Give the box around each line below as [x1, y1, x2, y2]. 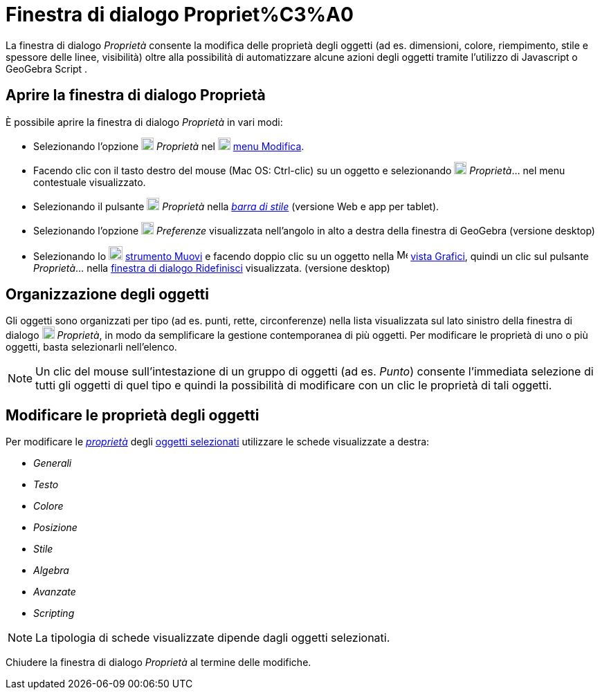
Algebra [33, 564, 69, 577]
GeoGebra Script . [6, 62, 88, 75]
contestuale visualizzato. [33, 176, 146, 188]
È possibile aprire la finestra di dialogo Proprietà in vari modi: [6, 115, 283, 128]
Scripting [33, 607, 75, 620]
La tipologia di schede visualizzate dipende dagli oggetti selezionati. [35, 631, 390, 645]
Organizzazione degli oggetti [6, 286, 209, 304]
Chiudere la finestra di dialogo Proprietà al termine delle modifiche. [6, 656, 311, 669]
